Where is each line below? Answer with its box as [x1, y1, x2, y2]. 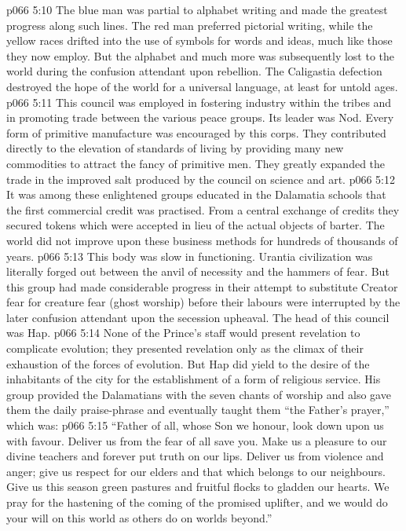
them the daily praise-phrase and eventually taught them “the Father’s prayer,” [6, 401, 390, 418]
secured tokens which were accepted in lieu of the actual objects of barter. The [6, 217, 385, 233]
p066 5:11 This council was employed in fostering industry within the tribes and [6, 93, 392, 110]
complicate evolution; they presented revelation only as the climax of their [6, 340, 364, 357]
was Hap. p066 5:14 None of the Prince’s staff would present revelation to [6, 324, 360, 341]
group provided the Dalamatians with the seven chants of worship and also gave [6, 386, 391, 402]
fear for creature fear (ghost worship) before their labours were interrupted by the [6, 294, 401, 310]
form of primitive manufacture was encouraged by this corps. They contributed [6, 124, 386, 141]
